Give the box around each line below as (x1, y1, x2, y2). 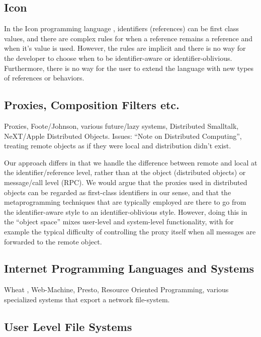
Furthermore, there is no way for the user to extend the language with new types (4, 62, 254, 73)
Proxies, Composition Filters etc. (4, 97, 180, 113)
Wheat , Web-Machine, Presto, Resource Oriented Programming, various (4, 284, 229, 295)
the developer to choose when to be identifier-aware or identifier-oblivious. (4, 52, 232, 63)
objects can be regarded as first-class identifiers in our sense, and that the (4, 187, 231, 197)
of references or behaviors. (4, 72, 84, 83)
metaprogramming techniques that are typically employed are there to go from (4, 197, 246, 207)
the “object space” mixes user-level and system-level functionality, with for (4, 216, 234, 227)
